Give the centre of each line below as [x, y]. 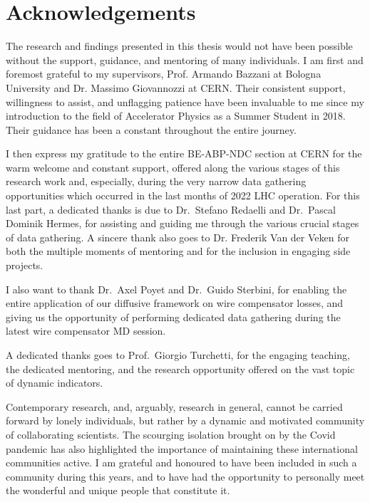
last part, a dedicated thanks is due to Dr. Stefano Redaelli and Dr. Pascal [171, 209]
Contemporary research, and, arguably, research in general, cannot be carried [174, 406]
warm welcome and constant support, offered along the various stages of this [173, 167]
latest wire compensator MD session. [86, 331]
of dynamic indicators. [55, 383]
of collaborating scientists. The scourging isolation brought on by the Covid [171, 434]
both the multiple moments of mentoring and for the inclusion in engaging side [178, 251]
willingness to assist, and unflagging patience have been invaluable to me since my [185, 101]
